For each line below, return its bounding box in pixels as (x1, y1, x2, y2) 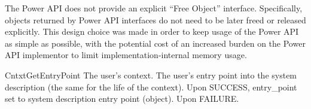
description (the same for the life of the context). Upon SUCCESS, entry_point (5, 80, 297, 93)
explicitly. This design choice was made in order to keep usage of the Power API (5, 25, 299, 38)
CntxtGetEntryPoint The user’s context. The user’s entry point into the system (5, 68, 297, 81)
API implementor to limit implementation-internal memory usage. (5, 49, 247, 61)
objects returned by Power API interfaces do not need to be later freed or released (5, 13, 306, 26)
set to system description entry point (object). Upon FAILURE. (5, 92, 239, 105)
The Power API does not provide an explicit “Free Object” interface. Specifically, (5, 2, 303, 14)
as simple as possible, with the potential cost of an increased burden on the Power (5, 37, 306, 49)
